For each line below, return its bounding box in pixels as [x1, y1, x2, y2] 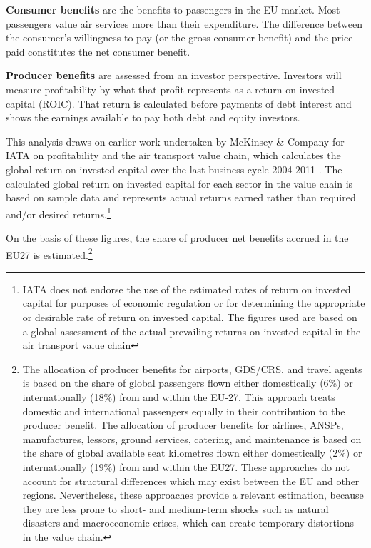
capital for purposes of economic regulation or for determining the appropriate [22, 295, 365, 310]
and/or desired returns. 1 [6, 204, 111, 221]
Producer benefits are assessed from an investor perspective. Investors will [6, 68, 342, 83]
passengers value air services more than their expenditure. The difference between [6, 16, 362, 31]
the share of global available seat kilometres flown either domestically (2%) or [22, 445, 362, 460]
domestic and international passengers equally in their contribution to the [22, 403, 345, 418]
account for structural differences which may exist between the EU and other [22, 473, 360, 488]
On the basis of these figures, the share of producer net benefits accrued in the [6, 230, 349, 245]
